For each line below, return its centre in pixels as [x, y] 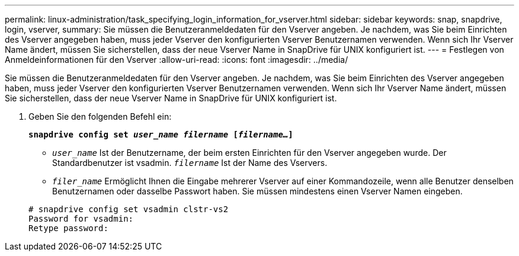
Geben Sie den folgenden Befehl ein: [100, 116]
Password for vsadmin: [81, 219]
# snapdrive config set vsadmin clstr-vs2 [129, 209]
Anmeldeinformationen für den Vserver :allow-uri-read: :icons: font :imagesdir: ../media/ [177, 60]
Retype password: [68, 228]
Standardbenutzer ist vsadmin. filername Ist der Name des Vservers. [190, 163]
